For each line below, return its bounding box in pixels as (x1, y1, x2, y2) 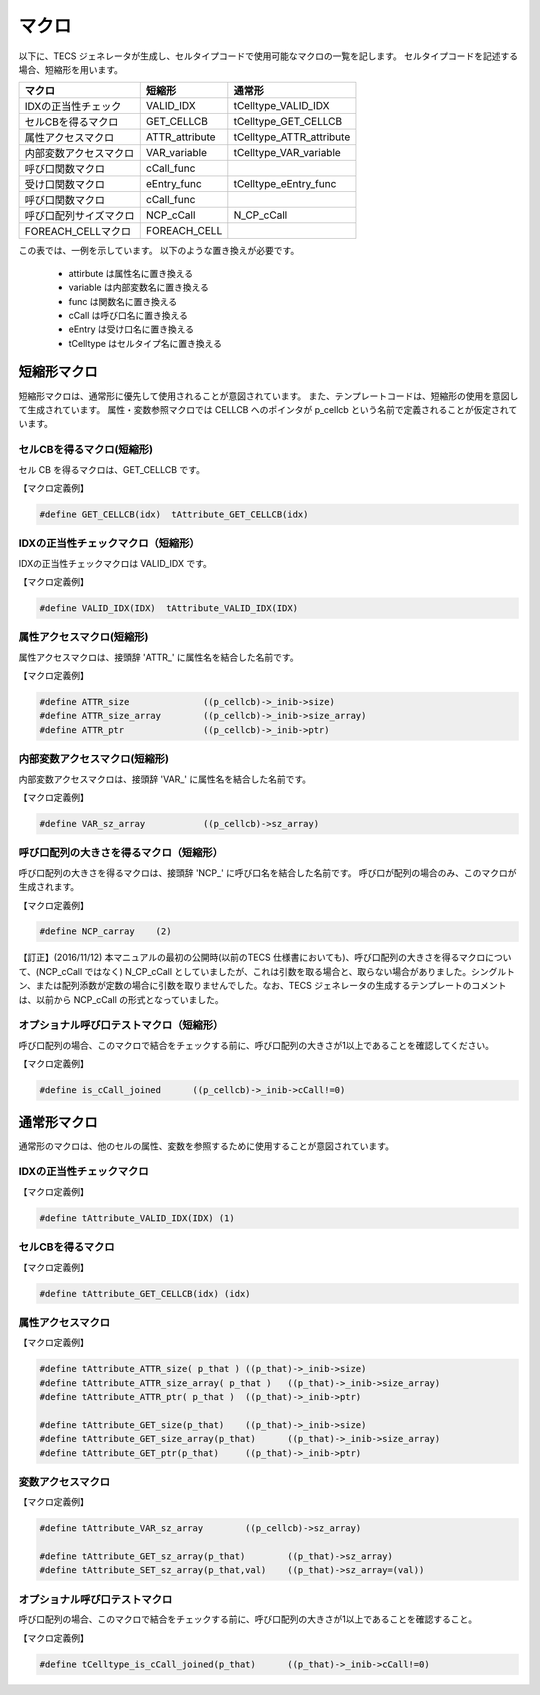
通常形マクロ (18, 1113, 98, 1130)
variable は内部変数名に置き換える (68, 281, 209, 294)
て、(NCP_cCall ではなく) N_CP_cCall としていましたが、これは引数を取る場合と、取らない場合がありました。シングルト (18, 965, 515, 977)
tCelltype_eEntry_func (233, 177, 337, 191)
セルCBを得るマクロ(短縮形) (18, 443, 154, 457)
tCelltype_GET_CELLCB (233, 115, 343, 129)
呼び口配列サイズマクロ (24, 209, 135, 223)
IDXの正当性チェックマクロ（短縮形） (18, 536, 200, 550)
